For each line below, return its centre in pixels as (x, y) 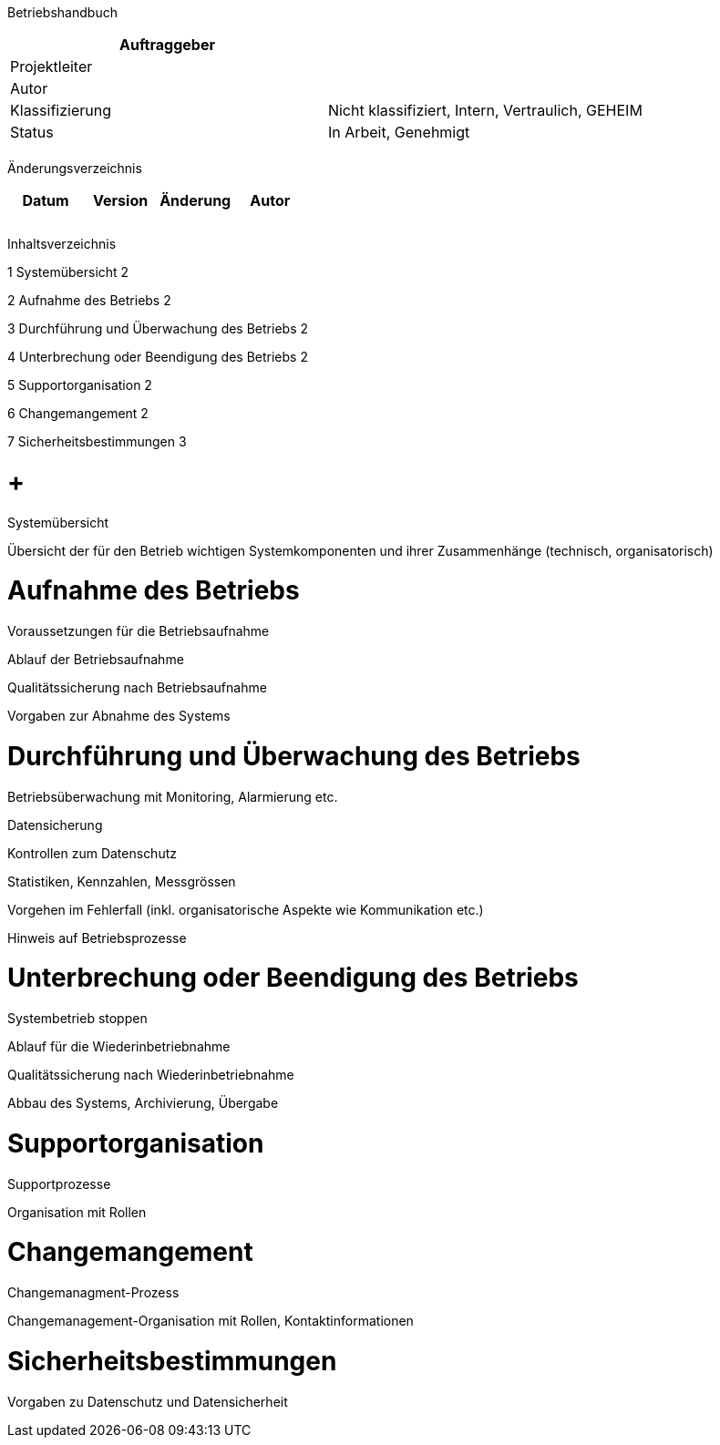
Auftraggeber (167, 45)
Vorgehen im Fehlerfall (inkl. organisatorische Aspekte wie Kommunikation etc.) (246, 909)
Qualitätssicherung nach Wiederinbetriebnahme (151, 1075)
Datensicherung (55, 825)
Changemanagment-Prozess (93, 1292)
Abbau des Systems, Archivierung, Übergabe (143, 1103)
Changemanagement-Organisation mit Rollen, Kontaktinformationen (211, 1321)
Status (32, 132)
